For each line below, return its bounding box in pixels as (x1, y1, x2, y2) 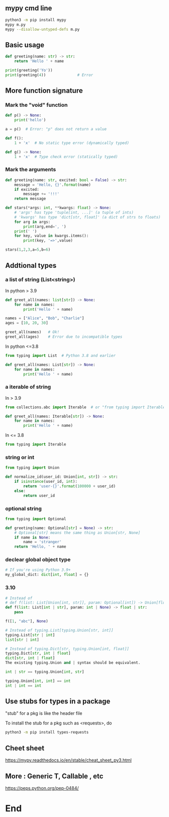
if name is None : (14, 535, 51, 540)
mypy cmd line (5, 4, 52, 13)
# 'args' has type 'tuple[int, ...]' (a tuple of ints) (14, 210, 134, 215)
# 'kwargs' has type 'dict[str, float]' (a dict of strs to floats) (14, 214, 161, 219)
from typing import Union (5, 465, 59, 470)
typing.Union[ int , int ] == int (5, 678, 71, 684)
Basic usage (5, 40, 44, 49)
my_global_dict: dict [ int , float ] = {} (5, 572, 89, 577)
